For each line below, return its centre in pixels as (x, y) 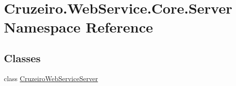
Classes (22, 58)
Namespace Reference (78, 27)
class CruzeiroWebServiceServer (51, 78)
